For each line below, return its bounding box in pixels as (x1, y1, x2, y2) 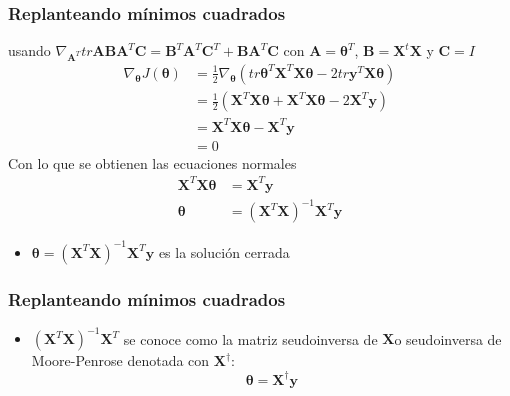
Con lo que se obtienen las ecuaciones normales (8, 152, 297, 173)
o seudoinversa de (394, 328, 502, 349)
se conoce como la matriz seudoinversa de (123, 328, 378, 349)
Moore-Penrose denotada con (31, 350, 210, 371)
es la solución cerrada (158, 241, 290, 262)
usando (8, 40, 51, 61)
